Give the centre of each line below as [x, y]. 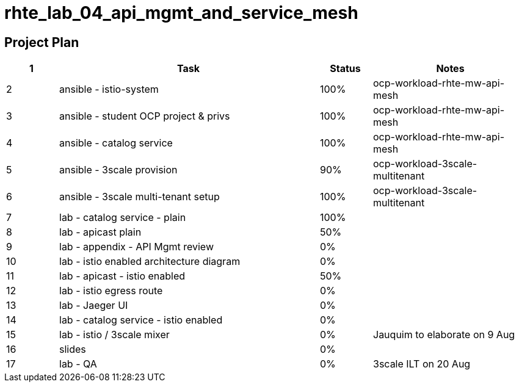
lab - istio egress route [111, 291]
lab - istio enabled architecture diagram [150, 262]
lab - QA [78, 364]
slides [73, 349]
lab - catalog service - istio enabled [141, 320]
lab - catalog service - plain [123, 218]
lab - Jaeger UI [94, 306]
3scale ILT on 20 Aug [422, 364]
